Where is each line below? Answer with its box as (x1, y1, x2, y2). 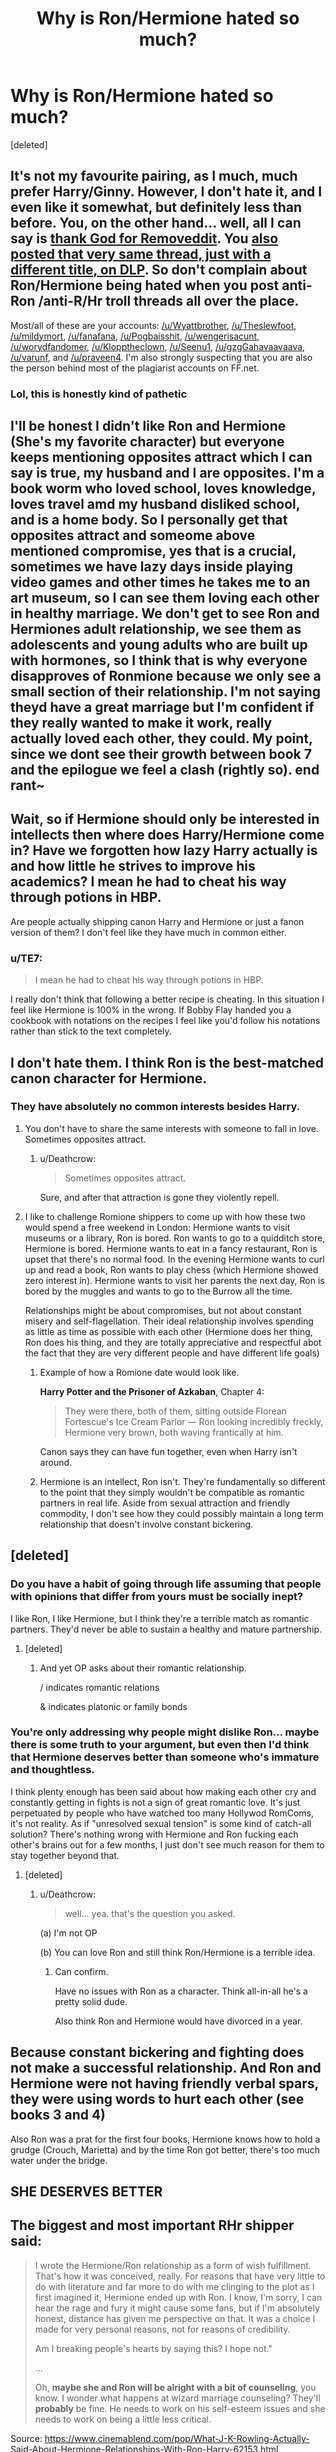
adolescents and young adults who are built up (10, 637, 308, 654)
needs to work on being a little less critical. (34, 2413, 212, 2425)
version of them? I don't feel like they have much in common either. (10, 926, 287, 938)
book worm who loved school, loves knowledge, (10, 480, 317, 497)
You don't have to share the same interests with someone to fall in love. (24, 1122, 319, 1134)
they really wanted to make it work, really (10, 715, 273, 732)
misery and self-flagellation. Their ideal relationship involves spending (24, 1315, 314, 1327)
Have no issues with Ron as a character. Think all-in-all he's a (54, 1985, 308, 1997)
